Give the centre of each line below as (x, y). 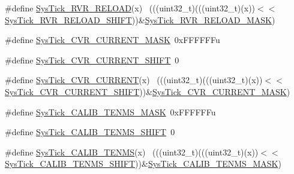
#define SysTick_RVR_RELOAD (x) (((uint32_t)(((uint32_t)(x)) (130, 8)
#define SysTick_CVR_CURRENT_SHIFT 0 (92, 59)
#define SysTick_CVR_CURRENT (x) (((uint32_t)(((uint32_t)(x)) (134, 80)
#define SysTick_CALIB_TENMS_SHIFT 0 (90, 132)
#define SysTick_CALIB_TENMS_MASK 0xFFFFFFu (110, 112)
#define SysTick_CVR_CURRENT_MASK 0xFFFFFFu (112, 40)
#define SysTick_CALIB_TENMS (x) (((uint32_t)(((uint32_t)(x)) (132, 152)
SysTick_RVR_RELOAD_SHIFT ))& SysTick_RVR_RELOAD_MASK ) (140, 19)
